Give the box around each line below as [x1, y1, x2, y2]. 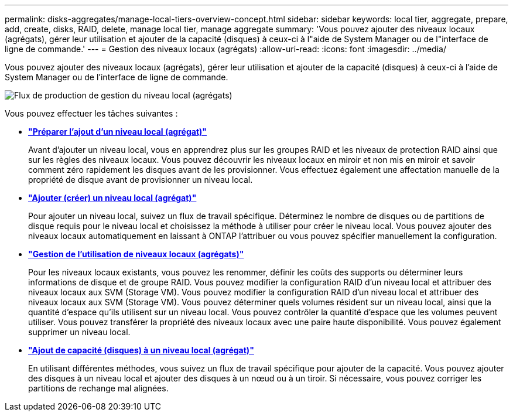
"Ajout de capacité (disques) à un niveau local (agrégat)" [28, 345, 254, 355]
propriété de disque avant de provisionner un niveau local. [28, 175, 253, 185]
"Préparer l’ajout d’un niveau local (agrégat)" [28, 127, 207, 137]
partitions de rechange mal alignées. [28, 383, 169, 393]
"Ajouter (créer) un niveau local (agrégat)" [28, 193, 197, 203]
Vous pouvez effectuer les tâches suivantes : [5, 108, 178, 118]
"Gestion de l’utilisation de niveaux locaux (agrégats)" [28, 249, 244, 259]
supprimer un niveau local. [28, 327, 131, 337]
